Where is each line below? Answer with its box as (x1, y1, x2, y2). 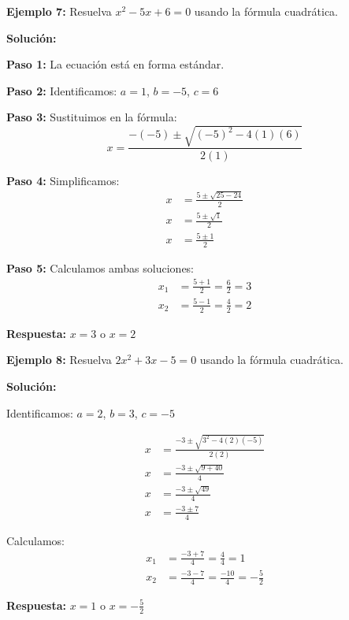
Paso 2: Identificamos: (6, 82, 117, 98)
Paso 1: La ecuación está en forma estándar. (6, 56, 225, 72)
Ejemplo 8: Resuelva (6, 351, 112, 368)
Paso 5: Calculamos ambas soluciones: (6, 259, 195, 276)
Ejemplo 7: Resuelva (6, 3, 112, 19)
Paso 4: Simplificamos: (6, 172, 120, 188)
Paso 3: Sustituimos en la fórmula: (6, 109, 177, 125)
